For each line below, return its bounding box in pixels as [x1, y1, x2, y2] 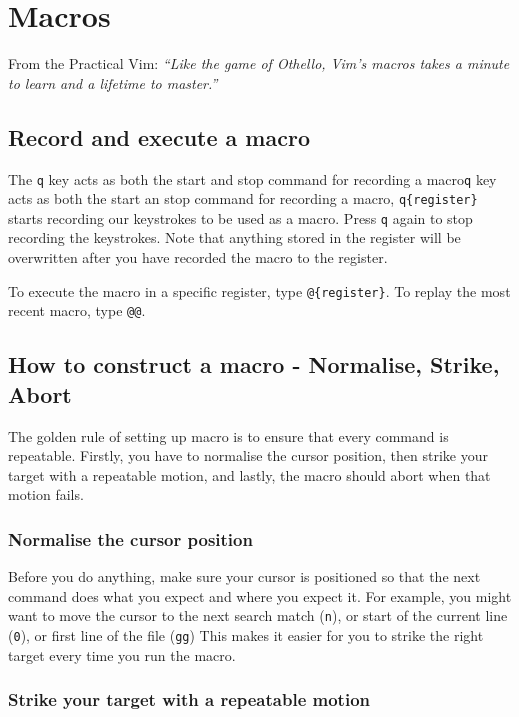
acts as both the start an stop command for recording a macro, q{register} [8, 188, 478, 209]
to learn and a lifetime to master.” [8, 72, 218, 93]
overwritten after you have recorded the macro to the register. [8, 247, 388, 268]
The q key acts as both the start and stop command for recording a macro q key [8, 168, 497, 189]
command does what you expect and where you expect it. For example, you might [8, 585, 512, 606]
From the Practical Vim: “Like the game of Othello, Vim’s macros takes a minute [8, 53, 510, 74]
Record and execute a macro [8, 121, 310, 152]
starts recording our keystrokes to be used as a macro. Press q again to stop [8, 207, 473, 228]
